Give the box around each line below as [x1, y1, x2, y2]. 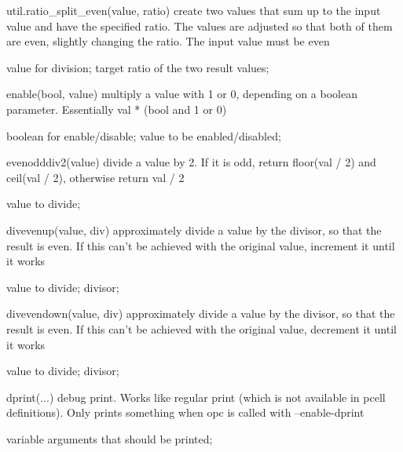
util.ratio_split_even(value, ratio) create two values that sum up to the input [6, 2, 381, 18]
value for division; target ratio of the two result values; [6, 59, 269, 75]
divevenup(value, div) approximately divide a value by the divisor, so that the [6, 221, 382, 238]
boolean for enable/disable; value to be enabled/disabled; [6, 127, 281, 144]
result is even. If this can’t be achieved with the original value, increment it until [6, 237, 395, 253]
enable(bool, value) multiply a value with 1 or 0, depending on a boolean [6, 86, 357, 102]
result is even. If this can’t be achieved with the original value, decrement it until [6, 320, 397, 337]
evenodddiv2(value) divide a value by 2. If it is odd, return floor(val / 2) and [6, 154, 376, 170]
